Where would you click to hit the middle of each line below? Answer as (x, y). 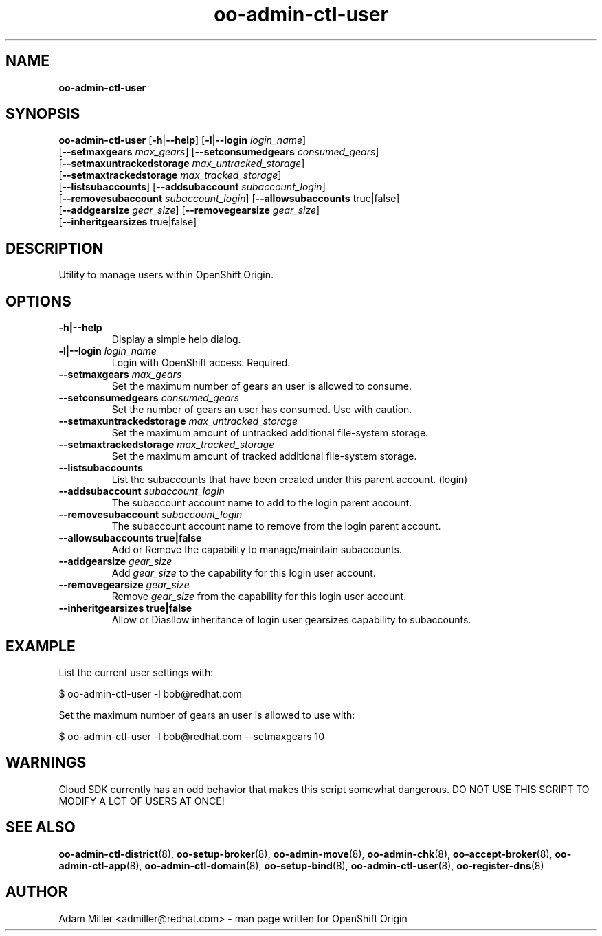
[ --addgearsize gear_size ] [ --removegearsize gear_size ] (189, 210)
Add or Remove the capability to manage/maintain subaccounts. (257, 550)
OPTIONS (38, 301)
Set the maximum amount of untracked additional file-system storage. (270, 433)
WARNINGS (46, 763)
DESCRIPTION (55, 248)
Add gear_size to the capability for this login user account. (244, 573)
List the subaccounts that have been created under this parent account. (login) (290, 480)
